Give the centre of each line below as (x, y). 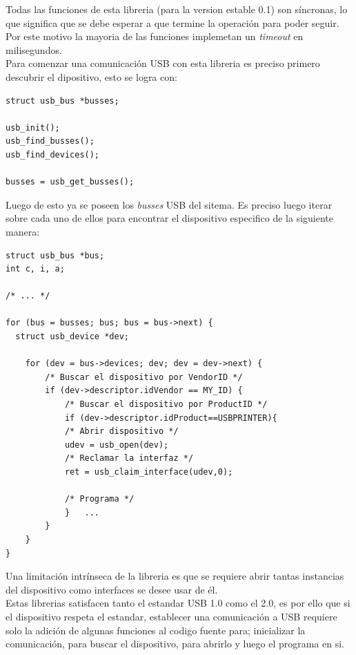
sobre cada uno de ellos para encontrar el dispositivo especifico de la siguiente (170, 218)
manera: (23, 231)
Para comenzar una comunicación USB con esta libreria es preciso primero (163, 63)
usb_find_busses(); (50, 141)
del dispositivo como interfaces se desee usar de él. (112, 589)
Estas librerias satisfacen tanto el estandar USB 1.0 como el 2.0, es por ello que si (178, 603)
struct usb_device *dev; (72, 337)
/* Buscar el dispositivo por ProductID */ (166, 405)
